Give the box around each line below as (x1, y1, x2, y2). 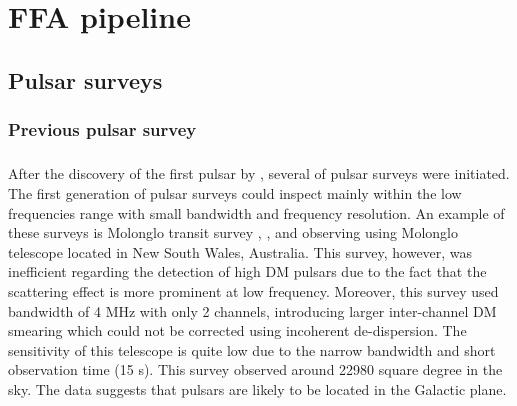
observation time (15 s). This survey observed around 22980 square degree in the (8, 359, 503, 380)
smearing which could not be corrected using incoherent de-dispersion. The (8, 320, 467, 341)
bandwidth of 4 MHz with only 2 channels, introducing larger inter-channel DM (8, 300, 497, 321)
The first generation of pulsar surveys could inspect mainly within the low (8, 182, 462, 203)
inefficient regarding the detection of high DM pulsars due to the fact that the (8, 261, 487, 282)
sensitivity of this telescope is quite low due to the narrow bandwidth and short (8, 339, 496, 360)
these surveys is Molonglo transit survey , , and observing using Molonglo (8, 222, 458, 243)
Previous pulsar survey (8, 117, 197, 142)
